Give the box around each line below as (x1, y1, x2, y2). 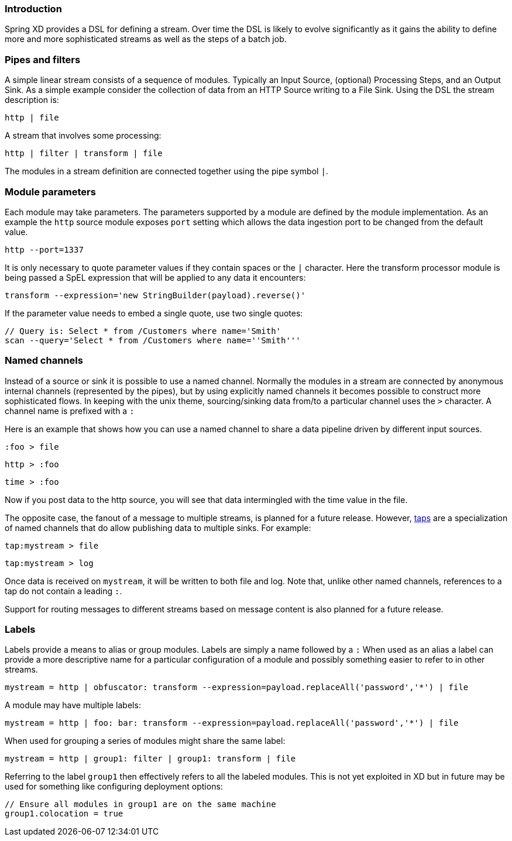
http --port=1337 (5, 244, 84, 254)
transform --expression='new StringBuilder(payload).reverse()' (5, 290, 306, 300)
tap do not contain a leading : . (5, 585, 122, 596)
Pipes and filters (5, 53, 81, 66)
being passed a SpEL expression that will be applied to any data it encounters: (5, 272, 306, 282)
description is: (5, 95, 59, 105)
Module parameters (5, 185, 96, 198)
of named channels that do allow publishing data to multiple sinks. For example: (5, 522, 311, 533)
